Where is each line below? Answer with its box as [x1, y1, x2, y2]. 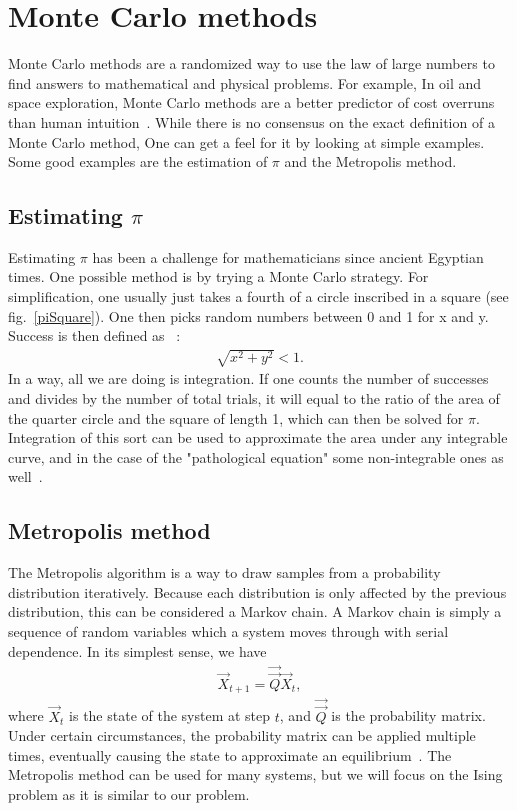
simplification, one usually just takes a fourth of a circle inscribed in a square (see [8, 286, 509, 307]
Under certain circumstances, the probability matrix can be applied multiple [8, 725, 476, 746]
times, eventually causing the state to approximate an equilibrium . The [8, 744, 452, 765]
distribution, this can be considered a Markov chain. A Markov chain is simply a [8, 601, 502, 622]
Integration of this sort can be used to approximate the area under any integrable [8, 427, 508, 448]
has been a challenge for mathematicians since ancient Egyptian [92, 246, 484, 267]
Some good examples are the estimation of [8, 151, 268, 172]
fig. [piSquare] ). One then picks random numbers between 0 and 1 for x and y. [8, 305, 489, 326]
